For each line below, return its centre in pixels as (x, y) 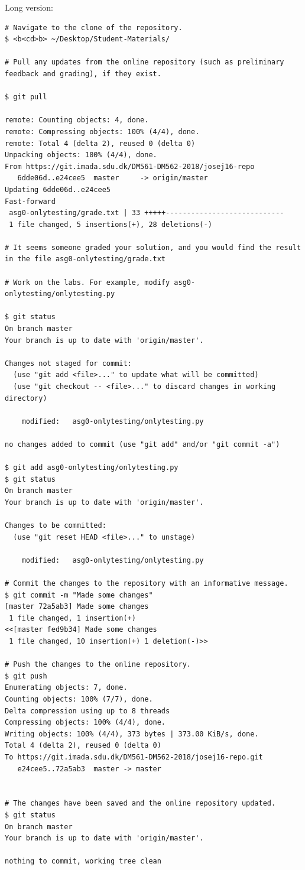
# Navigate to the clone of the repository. (94, 27)
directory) (26, 398)
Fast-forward (30, 201)
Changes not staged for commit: (68, 363)
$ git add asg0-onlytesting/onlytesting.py (92, 468)
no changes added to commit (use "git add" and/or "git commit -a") (142, 444)
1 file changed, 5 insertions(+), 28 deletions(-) (111, 224)
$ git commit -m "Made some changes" (79, 595)
